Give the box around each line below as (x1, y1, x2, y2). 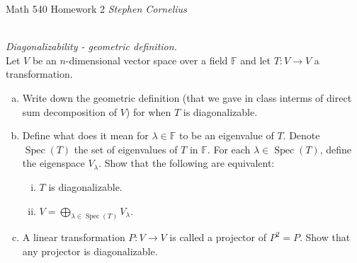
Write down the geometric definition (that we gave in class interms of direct (22, 90, 352, 105)
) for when (125, 104, 171, 119)
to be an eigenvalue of (178, 128, 274, 143)
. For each (207, 141, 251, 156)
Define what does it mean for (22, 128, 149, 143)
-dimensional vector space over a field (65, 52, 228, 67)
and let (240, 52, 271, 67)
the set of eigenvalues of (74, 141, 178, 156)
